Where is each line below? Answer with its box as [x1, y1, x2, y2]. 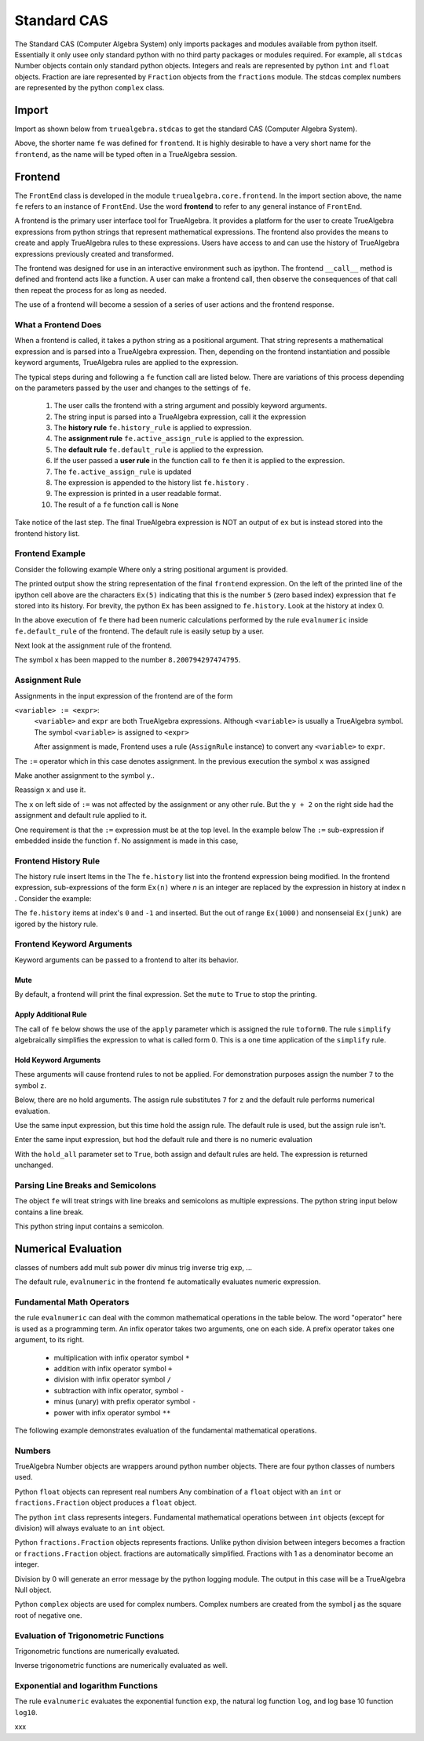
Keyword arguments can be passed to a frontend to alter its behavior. [14, 954, 239, 965]
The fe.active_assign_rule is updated [53, 467, 192, 476]
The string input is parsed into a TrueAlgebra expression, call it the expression [53, 412, 306, 422]
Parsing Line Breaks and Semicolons [14, 1180, 157, 1191]
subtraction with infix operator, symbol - [53, 1385, 185, 1395]
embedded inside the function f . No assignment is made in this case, [14, 836, 239, 845]
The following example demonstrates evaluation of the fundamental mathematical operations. [14, 1425, 317, 1435]
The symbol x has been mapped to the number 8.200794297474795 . [14, 655, 241, 665]
